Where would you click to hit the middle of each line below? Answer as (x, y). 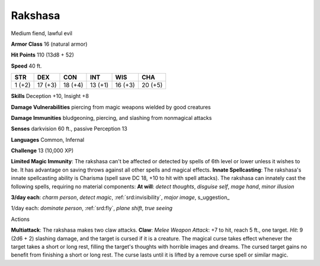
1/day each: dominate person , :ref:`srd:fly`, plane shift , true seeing (92, 208)
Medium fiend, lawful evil (41, 33)
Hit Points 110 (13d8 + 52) (42, 55)
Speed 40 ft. (26, 66)
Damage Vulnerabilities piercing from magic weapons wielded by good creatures (111, 107)
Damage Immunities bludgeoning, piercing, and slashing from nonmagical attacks (111, 118)
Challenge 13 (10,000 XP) (42, 151)
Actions (20, 219)
